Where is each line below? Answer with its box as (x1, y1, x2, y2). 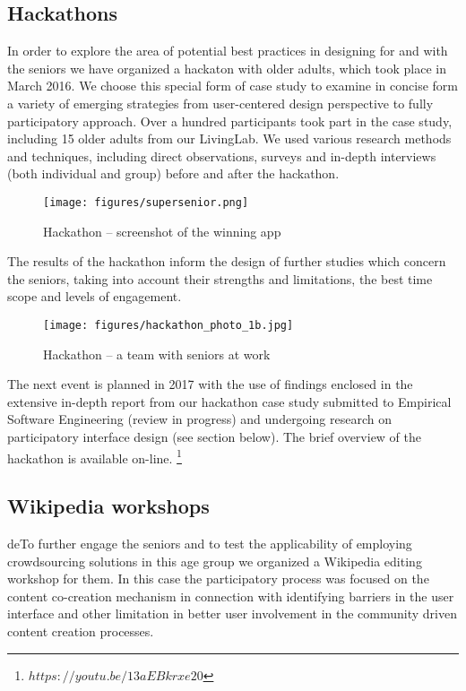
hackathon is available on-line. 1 (7, 445, 182, 467)
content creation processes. (7, 622, 154, 641)
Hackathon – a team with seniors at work (43, 344, 271, 363)
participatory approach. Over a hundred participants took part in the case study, (7, 111, 453, 130)
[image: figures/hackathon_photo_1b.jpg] (43, 318, 294, 332)
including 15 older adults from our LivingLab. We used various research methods (7, 129, 452, 148)
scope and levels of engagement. (7, 287, 182, 306)
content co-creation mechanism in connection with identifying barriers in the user (7, 586, 454, 605)
